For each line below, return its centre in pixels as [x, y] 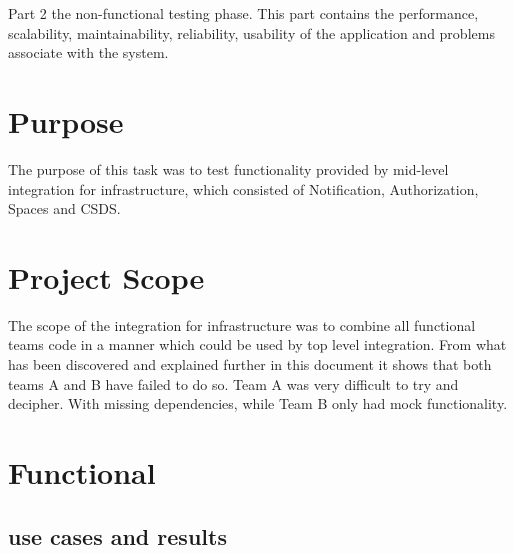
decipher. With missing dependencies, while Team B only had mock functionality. [258, 403]
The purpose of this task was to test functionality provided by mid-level [228, 168]
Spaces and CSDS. [64, 208]
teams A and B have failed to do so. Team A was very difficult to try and [233, 383]
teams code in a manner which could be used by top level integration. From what [257, 344]
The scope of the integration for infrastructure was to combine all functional [242, 324]
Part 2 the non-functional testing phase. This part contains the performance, [243, 13]
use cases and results [117, 535]
